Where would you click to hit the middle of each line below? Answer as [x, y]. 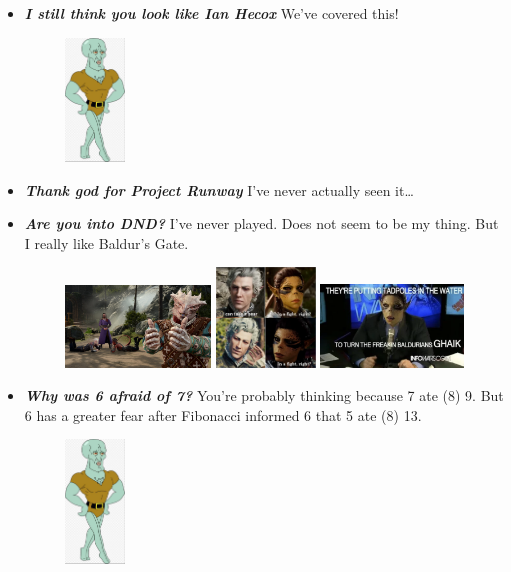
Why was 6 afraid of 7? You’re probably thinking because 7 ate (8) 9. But [264, 395]
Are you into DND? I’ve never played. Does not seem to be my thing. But [261, 223]
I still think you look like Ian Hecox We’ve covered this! [211, 13]
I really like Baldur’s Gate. [106, 242]
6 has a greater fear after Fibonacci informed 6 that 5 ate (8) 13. [223, 414]
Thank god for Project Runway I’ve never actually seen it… [219, 189]
